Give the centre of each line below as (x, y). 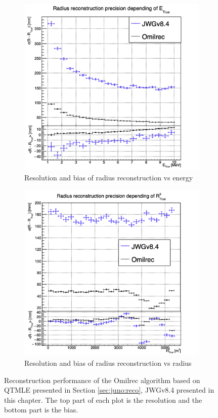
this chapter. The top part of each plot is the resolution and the (103, 400)
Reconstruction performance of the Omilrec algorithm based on (102, 380)
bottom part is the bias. (41, 410)
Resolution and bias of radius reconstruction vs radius (108, 363)
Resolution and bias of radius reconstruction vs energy (109, 177)
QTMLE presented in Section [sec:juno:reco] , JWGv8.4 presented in (109, 390)
